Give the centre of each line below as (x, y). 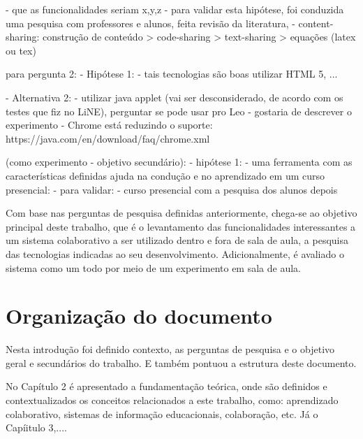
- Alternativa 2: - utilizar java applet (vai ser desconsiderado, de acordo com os (175, 97)
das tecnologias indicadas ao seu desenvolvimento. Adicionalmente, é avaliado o (175, 253)
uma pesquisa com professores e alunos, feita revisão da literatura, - (150, 23)
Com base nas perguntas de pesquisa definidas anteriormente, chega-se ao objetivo (181, 213)
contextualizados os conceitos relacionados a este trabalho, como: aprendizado (172, 400)
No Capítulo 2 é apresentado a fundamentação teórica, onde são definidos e (166, 386)
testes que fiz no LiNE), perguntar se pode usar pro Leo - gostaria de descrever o (179, 111)
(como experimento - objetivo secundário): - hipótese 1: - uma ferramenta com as (179, 162)
